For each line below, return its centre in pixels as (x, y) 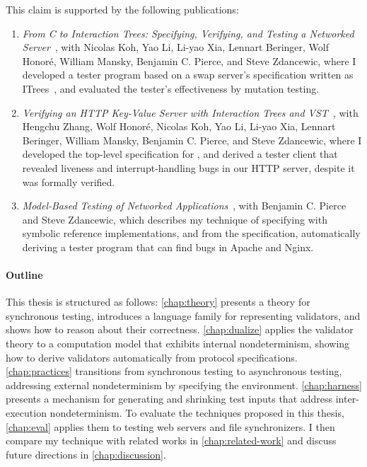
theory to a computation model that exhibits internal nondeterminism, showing (178, 344)
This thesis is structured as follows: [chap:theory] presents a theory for (158, 302)
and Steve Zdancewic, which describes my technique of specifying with (175, 219)
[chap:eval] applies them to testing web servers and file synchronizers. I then (170, 426)
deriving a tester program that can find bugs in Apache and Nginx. (168, 247)
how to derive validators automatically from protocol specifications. (152, 357)
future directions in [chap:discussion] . (86, 454)
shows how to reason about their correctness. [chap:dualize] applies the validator (180, 329)
